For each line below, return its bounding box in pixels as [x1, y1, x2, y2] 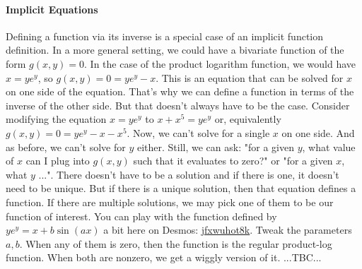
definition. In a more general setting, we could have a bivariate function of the [6, 42, 344, 57]
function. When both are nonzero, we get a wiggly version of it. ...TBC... [6, 250, 322, 265]
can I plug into [25, 153, 90, 168]
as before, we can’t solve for [6, 139, 126, 154]
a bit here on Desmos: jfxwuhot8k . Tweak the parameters [103, 222, 352, 237]
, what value [302, 139, 356, 154]
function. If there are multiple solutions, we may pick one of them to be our [6, 194, 334, 209]
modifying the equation [6, 112, 107, 126]
